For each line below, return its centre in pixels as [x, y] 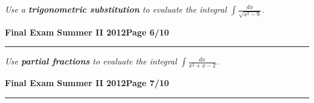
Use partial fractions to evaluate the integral [91, 61]
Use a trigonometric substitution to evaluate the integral [116, 9]
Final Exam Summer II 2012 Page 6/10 [87, 32]
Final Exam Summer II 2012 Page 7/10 [87, 83]
